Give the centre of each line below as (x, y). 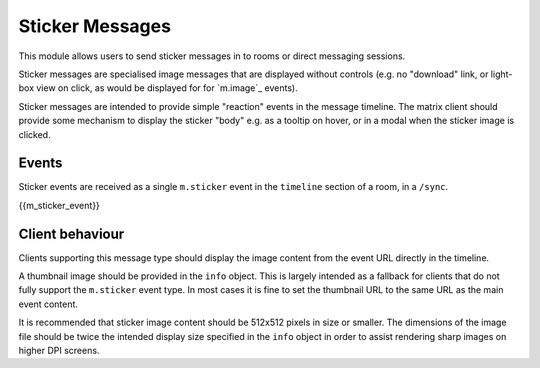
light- (501, 74)
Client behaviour (71, 233)
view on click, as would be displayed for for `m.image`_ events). (167, 88)
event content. (48, 304)
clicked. (34, 134)
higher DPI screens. (59, 351)
